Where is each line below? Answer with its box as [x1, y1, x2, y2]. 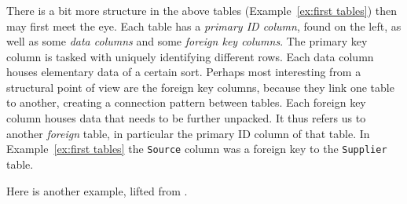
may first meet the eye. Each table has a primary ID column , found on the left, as [6, 17, 401, 34]
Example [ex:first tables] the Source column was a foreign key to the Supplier [6, 140, 387, 157]
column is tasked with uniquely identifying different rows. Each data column [6, 48, 374, 64]
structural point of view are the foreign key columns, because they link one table [6, 78, 394, 95]
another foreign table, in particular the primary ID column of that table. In [6, 125, 370, 141]
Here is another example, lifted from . [6, 182, 188, 199]
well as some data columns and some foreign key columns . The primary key [6, 33, 368, 49]
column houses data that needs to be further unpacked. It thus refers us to [6, 110, 366, 126]
